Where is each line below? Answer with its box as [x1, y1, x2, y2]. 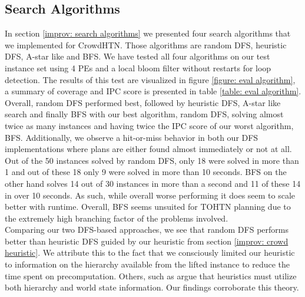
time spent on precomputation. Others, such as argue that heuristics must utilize [5, 269, 297, 282]
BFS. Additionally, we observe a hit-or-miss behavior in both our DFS [5, 131, 258, 143]
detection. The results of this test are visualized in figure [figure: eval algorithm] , [5, 73, 296, 85]
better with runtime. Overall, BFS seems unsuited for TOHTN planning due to [5, 200, 291, 213]
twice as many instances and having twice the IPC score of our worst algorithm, [5, 119, 294, 131]
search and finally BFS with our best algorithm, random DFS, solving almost [5, 108, 284, 120]
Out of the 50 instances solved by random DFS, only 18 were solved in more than [5, 154, 299, 166]
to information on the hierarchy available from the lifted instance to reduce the [5, 258, 290, 270]
